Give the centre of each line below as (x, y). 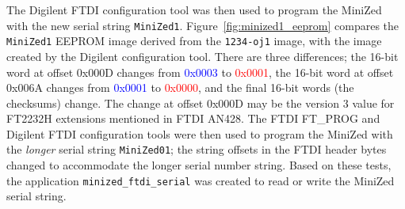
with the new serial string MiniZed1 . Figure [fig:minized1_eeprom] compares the (203, 25)
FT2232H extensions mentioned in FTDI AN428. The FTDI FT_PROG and (193, 118)
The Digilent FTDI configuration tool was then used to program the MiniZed (194, 9)
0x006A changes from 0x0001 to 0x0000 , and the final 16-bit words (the (180, 87)
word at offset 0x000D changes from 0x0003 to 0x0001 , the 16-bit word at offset (200, 72)
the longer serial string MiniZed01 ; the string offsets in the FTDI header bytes (197, 149)
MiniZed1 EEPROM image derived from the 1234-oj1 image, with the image (194, 41)
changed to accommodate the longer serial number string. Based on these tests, (199, 165)
